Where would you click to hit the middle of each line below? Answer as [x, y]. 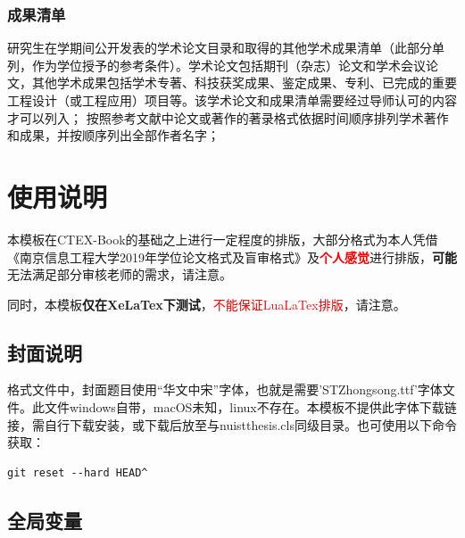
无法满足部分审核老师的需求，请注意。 [120, 274]
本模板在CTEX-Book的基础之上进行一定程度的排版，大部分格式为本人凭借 [223, 239]
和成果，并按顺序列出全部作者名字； [113, 135]
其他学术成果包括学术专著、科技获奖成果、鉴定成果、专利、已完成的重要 [244, 83]
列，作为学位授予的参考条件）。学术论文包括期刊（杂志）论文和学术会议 [216, 65]
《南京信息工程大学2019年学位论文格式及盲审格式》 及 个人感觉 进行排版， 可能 [232, 257]
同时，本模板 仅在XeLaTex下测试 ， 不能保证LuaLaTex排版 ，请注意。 [207, 304]
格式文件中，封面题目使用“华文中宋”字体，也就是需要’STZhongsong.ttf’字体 [225, 389]
